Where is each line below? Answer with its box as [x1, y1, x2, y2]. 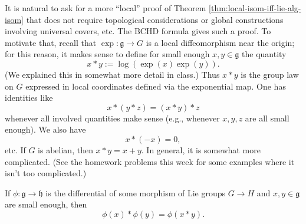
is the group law [241, 68, 299, 80]
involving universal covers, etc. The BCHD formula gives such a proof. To [5, 25, 271, 37]
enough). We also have [5, 123, 86, 136]
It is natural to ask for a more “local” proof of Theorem [5, 2, 206, 14]
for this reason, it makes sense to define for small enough [5, 48, 210, 60]
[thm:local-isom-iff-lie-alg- [209, 2, 301, 14]
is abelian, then [38, 143, 93, 156]
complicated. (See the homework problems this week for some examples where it [5, 155, 295, 167]
